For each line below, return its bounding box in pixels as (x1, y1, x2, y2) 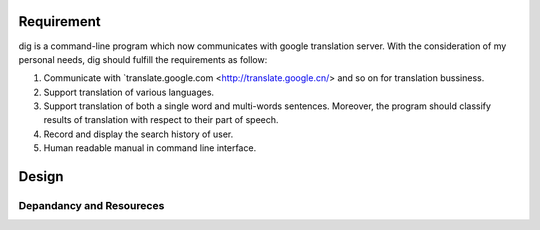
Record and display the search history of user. (43, 128, 234, 140)
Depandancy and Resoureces (18, 199, 165, 213)
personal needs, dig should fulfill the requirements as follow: (18, 53, 268, 65)
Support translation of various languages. (43, 86, 215, 98)
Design (18, 168, 64, 185)
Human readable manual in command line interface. (43, 142, 257, 154)
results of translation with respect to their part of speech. (43, 114, 279, 126)
